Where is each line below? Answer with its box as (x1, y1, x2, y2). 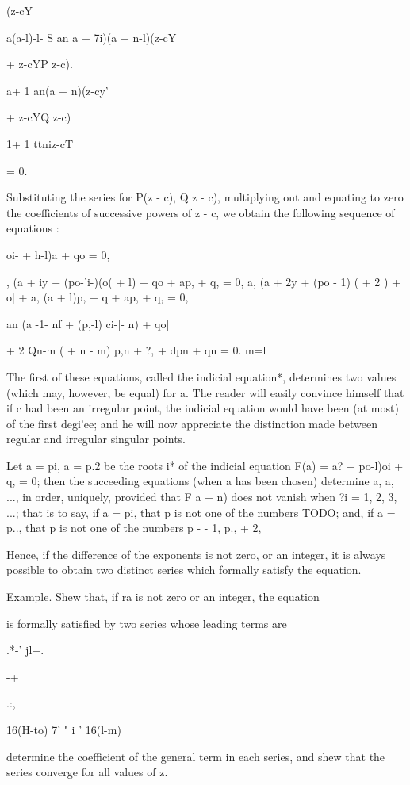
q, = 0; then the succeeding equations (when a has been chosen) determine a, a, (6, 473, 394, 489)
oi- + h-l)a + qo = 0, (6, 246, 110, 262)
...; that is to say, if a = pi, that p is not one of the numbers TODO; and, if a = (6, 504, 396, 520)
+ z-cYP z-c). (6, 56, 73, 72)
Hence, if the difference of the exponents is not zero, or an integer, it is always (6, 546, 386, 562)
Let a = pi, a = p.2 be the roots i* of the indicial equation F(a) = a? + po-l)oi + (6, 457, 404, 473)
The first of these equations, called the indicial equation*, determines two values (6, 368, 397, 385)
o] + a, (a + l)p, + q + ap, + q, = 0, (6, 289, 189, 305)
